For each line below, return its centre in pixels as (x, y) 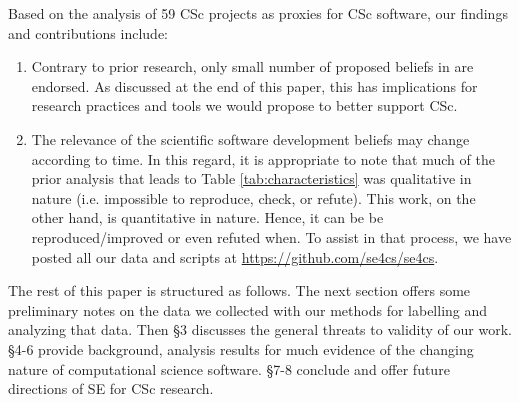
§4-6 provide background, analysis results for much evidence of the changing (241, 348)
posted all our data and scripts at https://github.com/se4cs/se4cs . (235, 256)
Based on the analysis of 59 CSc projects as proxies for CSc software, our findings (258, 13)
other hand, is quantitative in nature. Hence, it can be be (207, 217)
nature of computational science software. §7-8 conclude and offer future (229, 368)
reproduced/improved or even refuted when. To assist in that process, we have (271, 236)
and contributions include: (88, 32)
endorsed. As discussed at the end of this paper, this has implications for (254, 85)
